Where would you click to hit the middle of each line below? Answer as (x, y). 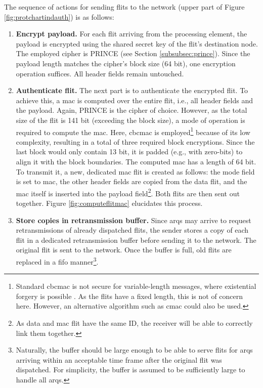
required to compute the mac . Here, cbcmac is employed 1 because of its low (133, 131)
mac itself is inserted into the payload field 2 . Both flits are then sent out (128, 192)
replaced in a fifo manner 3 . (57, 261)
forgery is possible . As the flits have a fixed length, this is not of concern (129, 296)
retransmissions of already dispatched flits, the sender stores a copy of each (132, 230)
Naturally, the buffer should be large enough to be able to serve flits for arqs (134, 350)
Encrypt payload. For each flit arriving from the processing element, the (131, 34)
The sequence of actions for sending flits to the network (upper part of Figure (124, 7)
